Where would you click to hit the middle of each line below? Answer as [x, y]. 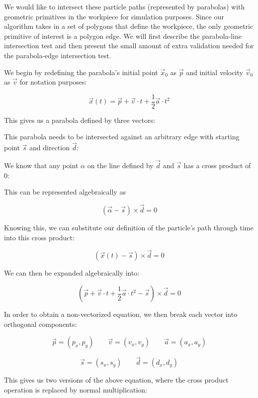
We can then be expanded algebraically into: [72, 273]
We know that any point [41, 165]
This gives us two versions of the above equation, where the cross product [116, 380]
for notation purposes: [53, 82]
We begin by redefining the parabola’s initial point [81, 72]
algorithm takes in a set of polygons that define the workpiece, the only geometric [129, 26]
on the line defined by [120, 165]
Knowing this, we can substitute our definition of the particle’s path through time [129, 228]
